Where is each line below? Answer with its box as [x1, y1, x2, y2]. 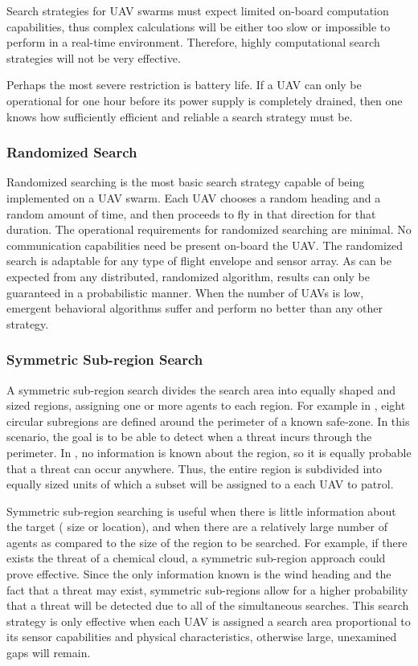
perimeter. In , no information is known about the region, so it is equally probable [6, 443, 412, 460]
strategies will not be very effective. [6, 49, 181, 66]
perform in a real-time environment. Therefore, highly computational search [6, 34, 380, 51]
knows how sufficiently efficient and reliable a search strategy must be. [6, 108, 353, 125]
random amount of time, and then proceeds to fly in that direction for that [6, 205, 376, 222]
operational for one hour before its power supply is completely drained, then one [6, 92, 403, 108]
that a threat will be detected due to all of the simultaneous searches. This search [6, 597, 409, 614]
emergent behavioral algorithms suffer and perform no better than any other [6, 300, 383, 317]
